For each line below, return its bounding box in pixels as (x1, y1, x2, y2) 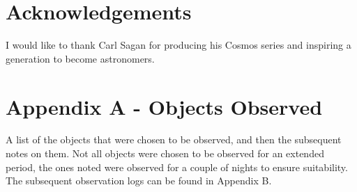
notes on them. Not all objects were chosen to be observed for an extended (6, 146, 324, 161)
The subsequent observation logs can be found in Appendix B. (6, 173, 272, 188)
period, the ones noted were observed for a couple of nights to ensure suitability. (6, 159, 348, 174)
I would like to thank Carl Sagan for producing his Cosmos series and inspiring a (6, 38, 351, 52)
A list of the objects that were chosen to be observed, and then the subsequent (6, 132, 342, 147)
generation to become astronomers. (6, 51, 155, 65)
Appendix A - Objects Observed (6, 92, 323, 120)
